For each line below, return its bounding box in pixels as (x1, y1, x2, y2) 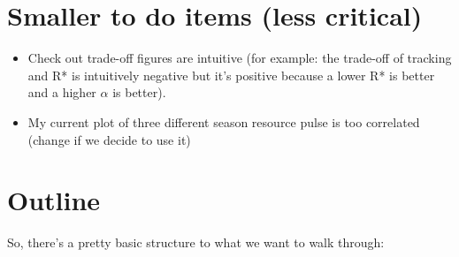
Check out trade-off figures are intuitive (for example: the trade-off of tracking (27, 49, 452, 67)
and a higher (27, 83, 96, 102)
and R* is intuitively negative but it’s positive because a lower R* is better (27, 65, 435, 84)
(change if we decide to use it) (27, 130, 191, 148)
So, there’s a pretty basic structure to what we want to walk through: (7, 233, 385, 252)
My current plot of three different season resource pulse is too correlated (27, 112, 420, 131)
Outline (7, 182, 101, 218)
